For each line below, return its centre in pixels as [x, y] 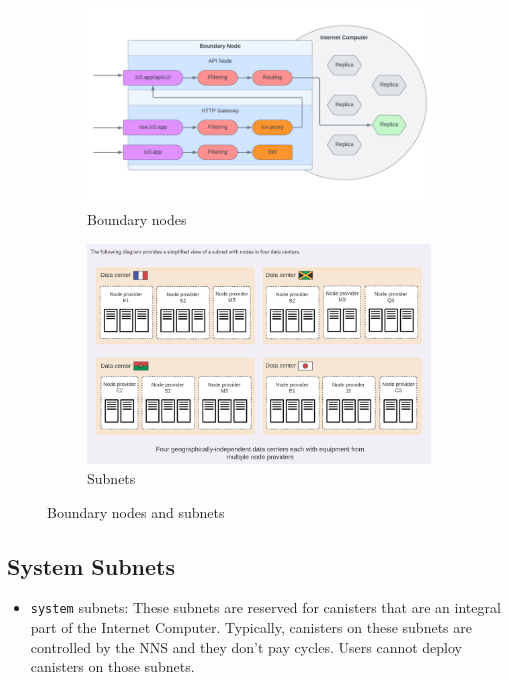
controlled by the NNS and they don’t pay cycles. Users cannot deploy [246, 646]
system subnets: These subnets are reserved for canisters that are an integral [265, 607]
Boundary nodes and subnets [136, 511]
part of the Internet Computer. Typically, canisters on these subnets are [251, 627]
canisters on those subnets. [112, 666]
